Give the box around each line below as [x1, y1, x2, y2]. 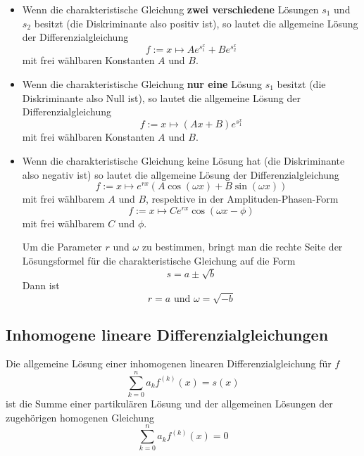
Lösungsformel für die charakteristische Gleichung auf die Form [22, 253, 296, 267]
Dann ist [22, 278, 60, 293]
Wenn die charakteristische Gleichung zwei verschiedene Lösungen [22, 2, 319, 16]
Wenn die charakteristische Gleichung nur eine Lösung [22, 77, 262, 91]
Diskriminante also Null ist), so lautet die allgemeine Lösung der [22, 90, 301, 105]
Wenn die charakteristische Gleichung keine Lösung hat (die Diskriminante [22, 153, 345, 167]
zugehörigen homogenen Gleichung [6, 410, 154, 424]
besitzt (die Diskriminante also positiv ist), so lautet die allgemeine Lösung [34, 15, 358, 30]
